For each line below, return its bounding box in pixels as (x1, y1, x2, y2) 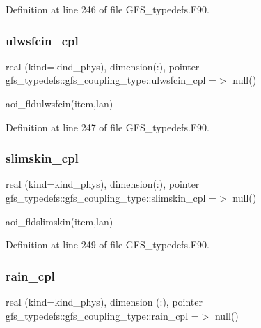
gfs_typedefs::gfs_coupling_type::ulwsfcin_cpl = (6, 73, 216, 87)
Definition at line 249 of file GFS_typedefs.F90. (6, 237, 209, 252)
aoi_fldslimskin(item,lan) (6, 214, 113, 228)
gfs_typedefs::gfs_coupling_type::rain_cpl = (6, 308, 199, 322)
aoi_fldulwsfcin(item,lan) (6, 96, 113, 110)
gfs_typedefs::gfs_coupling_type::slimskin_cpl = (6, 191, 216, 204)
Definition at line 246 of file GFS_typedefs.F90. (6, 2, 209, 16)
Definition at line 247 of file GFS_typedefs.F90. (6, 119, 209, 134)
